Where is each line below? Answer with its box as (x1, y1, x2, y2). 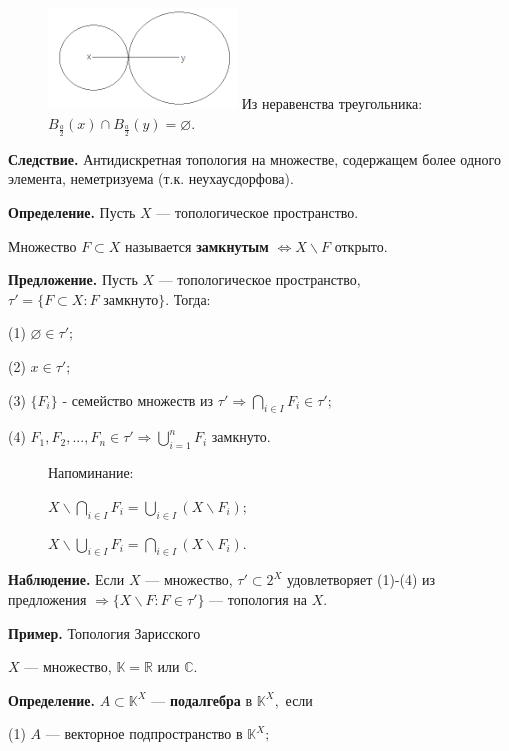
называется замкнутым (125, 235, 269, 256)
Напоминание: (48, 462, 134, 483)
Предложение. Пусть (8, 269, 138, 290)
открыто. (334, 235, 388, 256)
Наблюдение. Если (8, 569, 125, 590)
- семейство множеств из (62, 389, 214, 410)
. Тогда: (165, 288, 211, 309)
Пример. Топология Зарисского (8, 622, 201, 643)
